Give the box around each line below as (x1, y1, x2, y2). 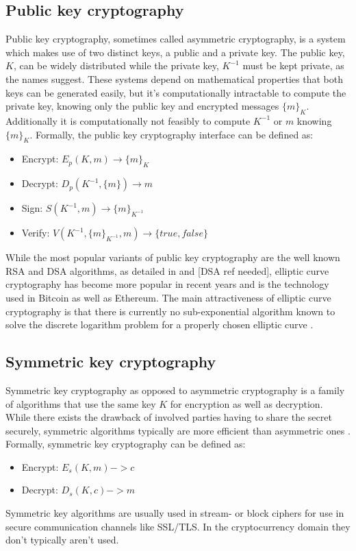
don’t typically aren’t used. (5, 532, 119, 547)
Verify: (21, 225, 50, 240)
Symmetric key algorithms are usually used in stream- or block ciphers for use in (5, 506, 344, 520)
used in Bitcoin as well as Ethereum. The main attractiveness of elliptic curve (5, 290, 331, 304)
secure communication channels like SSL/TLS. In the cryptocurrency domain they (5, 519, 351, 533)
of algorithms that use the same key (5, 396, 156, 411)
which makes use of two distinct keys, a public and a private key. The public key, (5, 45, 345, 59)
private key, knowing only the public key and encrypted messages (5, 99, 279, 113)
